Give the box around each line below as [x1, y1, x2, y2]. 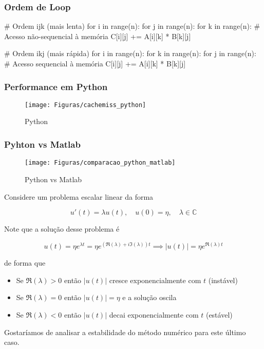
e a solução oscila [122, 292, 177, 303]
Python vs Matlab [25, 173, 82, 184]
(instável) [208, 274, 238, 285]
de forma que [4, 257, 46, 268]
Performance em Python [4, 80, 108, 93]
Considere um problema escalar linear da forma [4, 191, 154, 202]
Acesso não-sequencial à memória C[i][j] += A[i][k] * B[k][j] [4, 30, 191, 41]
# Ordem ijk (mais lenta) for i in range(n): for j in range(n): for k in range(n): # [4, 21, 260, 31]
